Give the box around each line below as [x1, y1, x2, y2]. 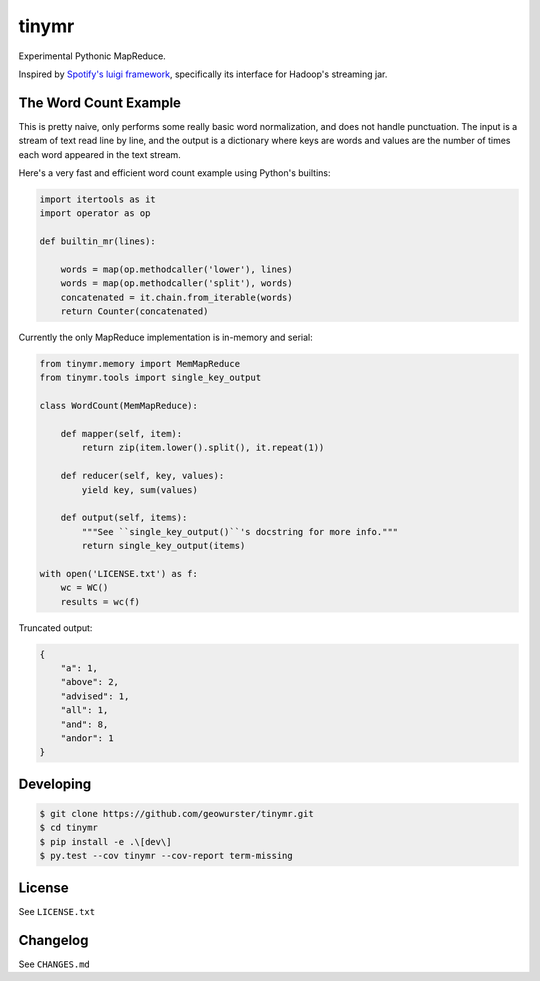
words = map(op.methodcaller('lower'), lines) [60, 263, 294, 275]
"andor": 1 [60, 733, 114, 744]
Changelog [18, 931, 89, 949]
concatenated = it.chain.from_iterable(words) [60, 291, 294, 303]
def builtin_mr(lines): [39, 236, 157, 247]
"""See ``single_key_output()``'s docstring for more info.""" [81, 526, 399, 537]
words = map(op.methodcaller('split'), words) [60, 278, 294, 289]
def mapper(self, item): [60, 428, 183, 440]
